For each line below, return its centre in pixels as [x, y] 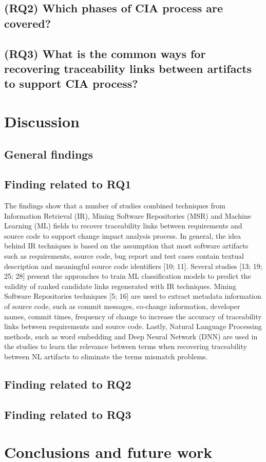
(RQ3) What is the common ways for [105, 53]
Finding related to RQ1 [68, 184]
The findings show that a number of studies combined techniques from [115, 206]
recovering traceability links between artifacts [128, 68]
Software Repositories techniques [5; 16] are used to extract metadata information [133, 296]
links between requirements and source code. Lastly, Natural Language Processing [133, 326]
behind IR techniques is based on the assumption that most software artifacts [126, 246]
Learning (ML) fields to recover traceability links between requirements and [123, 226]
